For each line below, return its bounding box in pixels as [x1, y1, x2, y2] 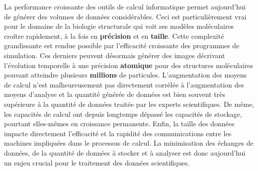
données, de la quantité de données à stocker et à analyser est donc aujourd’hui [4, 147, 246, 158]
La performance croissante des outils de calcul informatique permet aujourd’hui [4, 1, 246, 11]
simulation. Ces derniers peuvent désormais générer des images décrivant [4, 50, 225, 60]
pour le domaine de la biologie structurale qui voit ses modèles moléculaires [4, 21, 234, 31]
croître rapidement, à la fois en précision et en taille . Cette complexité [4, 30, 224, 41]
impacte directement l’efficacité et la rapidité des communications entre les [4, 128, 232, 138]
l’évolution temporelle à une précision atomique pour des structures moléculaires [4, 60, 254, 70]
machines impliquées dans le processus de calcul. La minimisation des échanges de [4, 138, 254, 148]
